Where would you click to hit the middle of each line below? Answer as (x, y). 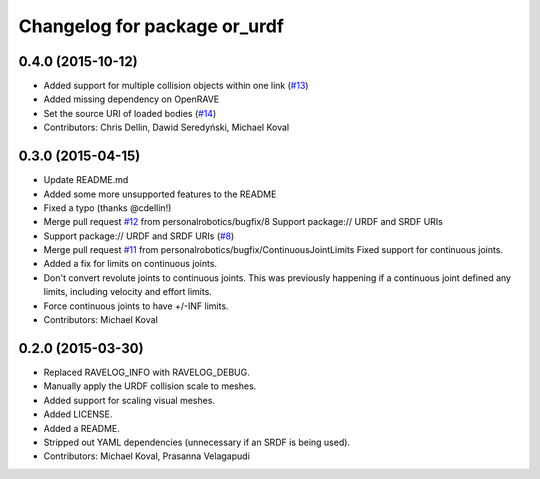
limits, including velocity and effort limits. (127, 292)
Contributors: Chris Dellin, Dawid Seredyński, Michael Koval (166, 127)
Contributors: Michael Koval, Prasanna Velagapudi (146, 456)
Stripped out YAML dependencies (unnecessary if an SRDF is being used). (196, 442)
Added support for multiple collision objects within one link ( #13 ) (176, 86)
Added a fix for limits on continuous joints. (130, 264)
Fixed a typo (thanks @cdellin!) (107, 207)
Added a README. (81, 428)
